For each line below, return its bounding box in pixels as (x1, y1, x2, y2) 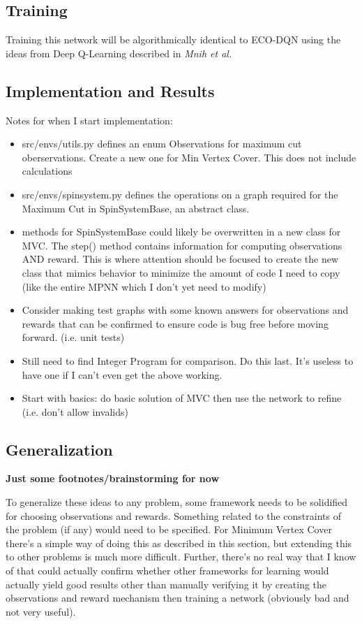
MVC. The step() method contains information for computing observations (22, 238, 342, 252)
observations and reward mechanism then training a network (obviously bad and (6, 590, 349, 605)
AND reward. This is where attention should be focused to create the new (22, 252, 339, 266)
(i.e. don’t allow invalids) (22, 404, 128, 419)
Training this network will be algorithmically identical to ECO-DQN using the (6, 32, 341, 47)
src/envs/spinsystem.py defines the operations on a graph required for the (22, 187, 338, 201)
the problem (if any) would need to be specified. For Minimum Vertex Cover (6, 522, 332, 537)
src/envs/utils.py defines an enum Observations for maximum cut (22, 136, 302, 151)
